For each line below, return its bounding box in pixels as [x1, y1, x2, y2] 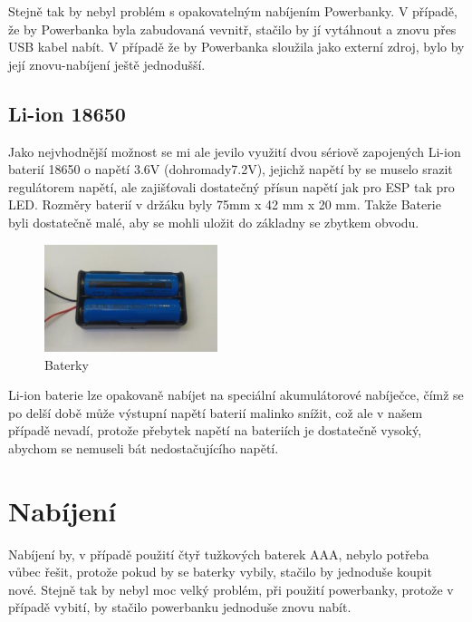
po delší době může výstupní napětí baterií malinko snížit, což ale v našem [8, 403, 423, 422]
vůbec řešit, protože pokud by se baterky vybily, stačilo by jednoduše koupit [8, 562, 432, 581]
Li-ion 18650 [8, 99, 126, 127]
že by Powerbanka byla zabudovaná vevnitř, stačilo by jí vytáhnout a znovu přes [8, 19, 457, 38]
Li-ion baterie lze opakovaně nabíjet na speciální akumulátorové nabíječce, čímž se [8, 385, 464, 404]
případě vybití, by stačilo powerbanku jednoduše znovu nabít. [8, 598, 352, 617]
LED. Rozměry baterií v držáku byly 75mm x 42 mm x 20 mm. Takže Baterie [8, 195, 441, 214]
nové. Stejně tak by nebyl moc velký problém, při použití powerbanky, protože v [8, 579, 454, 598]
